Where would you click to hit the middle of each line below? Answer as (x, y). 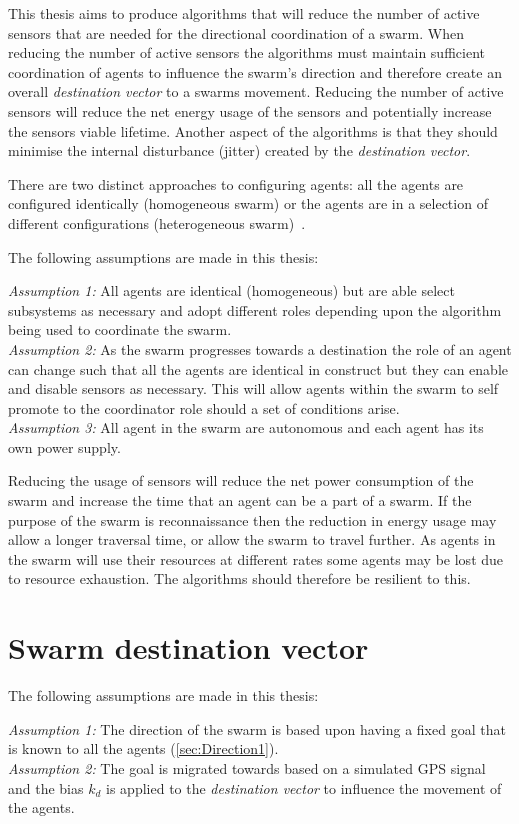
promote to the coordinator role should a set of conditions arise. (204, 407)
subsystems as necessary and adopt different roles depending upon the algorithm (255, 309)
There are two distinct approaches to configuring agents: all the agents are (236, 183)
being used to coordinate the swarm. (120, 329)
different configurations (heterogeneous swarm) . (157, 222)
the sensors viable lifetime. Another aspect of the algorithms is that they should (253, 130)
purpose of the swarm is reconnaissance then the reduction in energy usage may (252, 519)
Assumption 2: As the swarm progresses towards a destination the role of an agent (260, 348)
